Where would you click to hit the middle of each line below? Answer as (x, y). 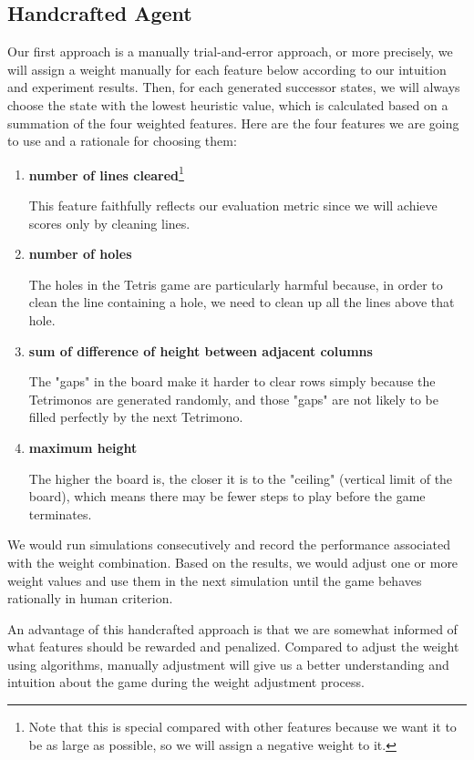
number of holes (80, 254)
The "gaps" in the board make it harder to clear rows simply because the (232, 381)
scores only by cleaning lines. (109, 223)
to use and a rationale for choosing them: (122, 141)
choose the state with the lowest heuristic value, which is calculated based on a (228, 104)
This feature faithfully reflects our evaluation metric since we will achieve (233, 205)
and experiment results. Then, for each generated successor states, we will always (234, 87)
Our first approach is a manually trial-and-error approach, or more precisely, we (230, 51)
